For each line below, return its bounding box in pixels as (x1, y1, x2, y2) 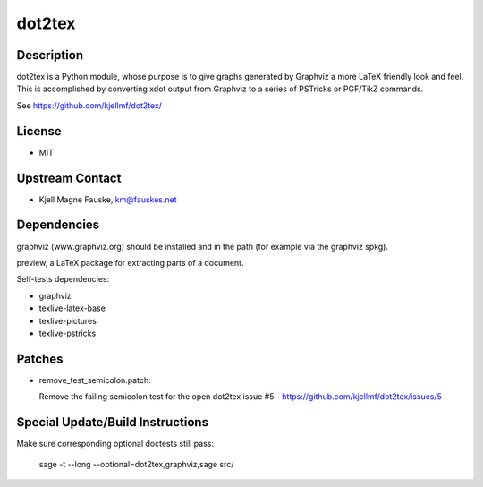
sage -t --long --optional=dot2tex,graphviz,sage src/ (38, 458, 234, 469)
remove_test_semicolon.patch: (38, 374, 151, 385)
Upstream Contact (16, 170, 122, 185)
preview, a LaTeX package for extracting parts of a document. (16, 257, 244, 268)
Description (16, 47, 84, 63)
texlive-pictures (38, 315, 97, 326)
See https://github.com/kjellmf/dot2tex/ (16, 99, 163, 111)
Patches (16, 351, 64, 366)
